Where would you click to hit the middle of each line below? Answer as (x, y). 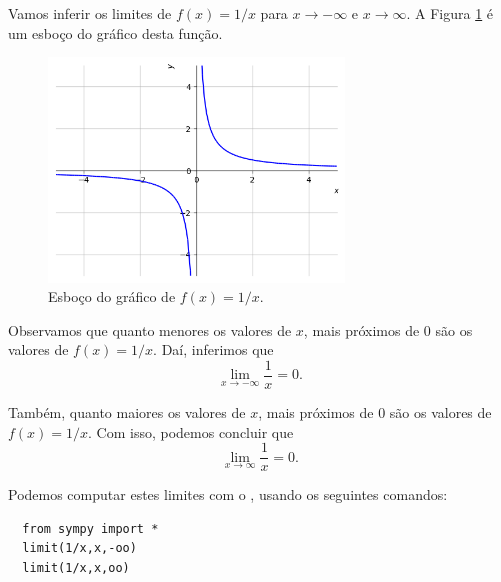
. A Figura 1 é (450, 13)
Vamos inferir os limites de (90, 13)
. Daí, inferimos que (213, 349)
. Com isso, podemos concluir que (191, 431)
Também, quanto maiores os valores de (127, 412)
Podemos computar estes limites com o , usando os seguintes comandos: (228, 494)
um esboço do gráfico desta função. (115, 32)
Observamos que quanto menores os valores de (150, 329)
